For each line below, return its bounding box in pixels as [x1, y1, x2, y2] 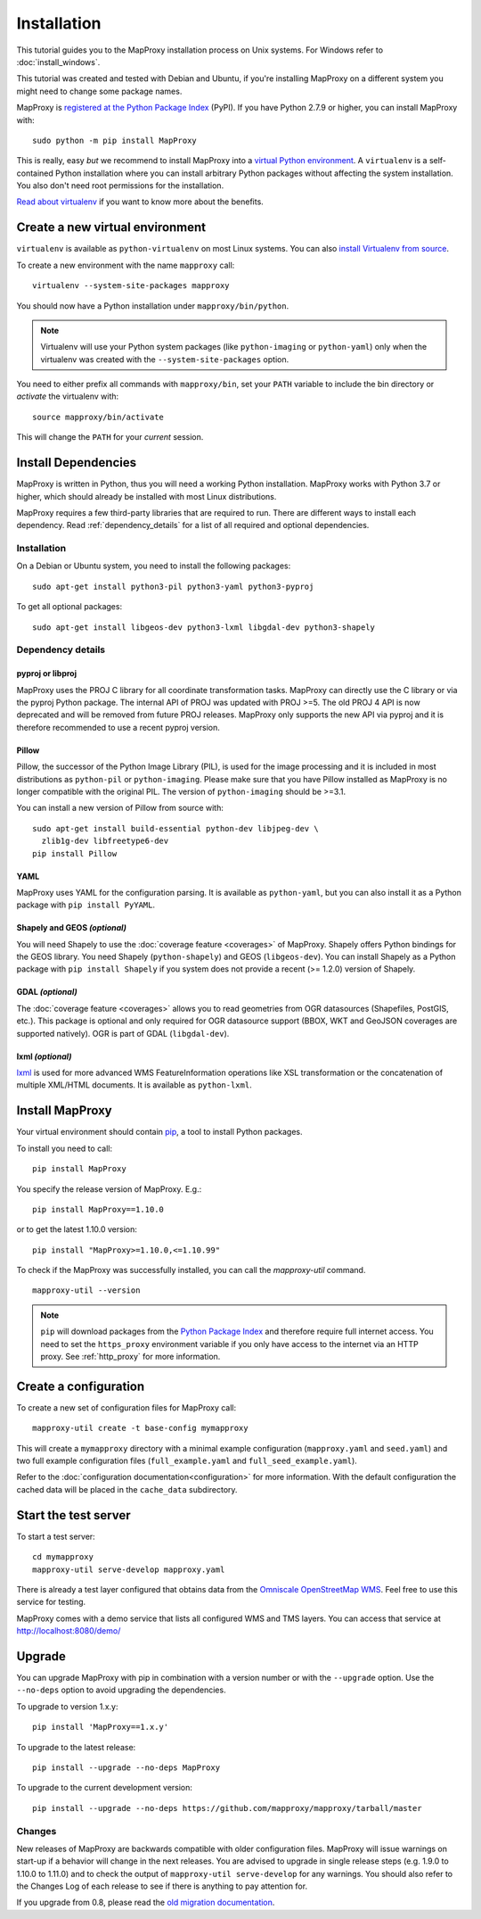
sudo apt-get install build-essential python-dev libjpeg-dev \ [32, 823, 320, 833]
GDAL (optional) [16, 987, 77, 997]
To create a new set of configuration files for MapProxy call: [16, 1402, 237, 1413]
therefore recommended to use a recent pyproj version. [16, 722, 220, 732]
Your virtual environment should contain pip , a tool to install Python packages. [16, 1127, 303, 1137]
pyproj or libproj [16, 668, 77, 679]
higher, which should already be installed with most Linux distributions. [16, 491, 277, 501]
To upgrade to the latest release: [16, 1741, 136, 1752]
